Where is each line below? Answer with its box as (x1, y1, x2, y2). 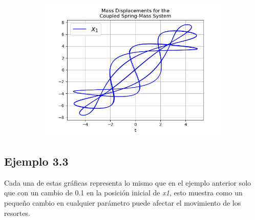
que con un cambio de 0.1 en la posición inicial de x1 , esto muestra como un (4, 187, 243, 198)
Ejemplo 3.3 (4, 153, 69, 169)
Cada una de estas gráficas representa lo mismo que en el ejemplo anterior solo (4, 177, 251, 188)
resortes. (4, 207, 30, 218)
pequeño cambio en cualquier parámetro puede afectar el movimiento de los (4, 197, 241, 208)
